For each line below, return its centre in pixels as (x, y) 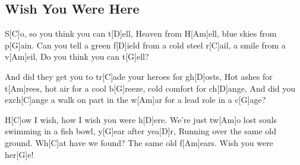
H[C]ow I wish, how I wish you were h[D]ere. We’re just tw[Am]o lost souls (141, 119)
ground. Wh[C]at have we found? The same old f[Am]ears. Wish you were (139, 142)
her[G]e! (19, 154)
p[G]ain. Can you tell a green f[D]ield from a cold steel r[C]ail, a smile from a (145, 45)
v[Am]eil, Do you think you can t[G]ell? (77, 56)
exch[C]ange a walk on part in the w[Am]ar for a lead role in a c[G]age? (135, 100)
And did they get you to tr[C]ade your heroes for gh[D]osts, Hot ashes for (139, 76)
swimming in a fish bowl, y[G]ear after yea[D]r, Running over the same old (141, 131)
